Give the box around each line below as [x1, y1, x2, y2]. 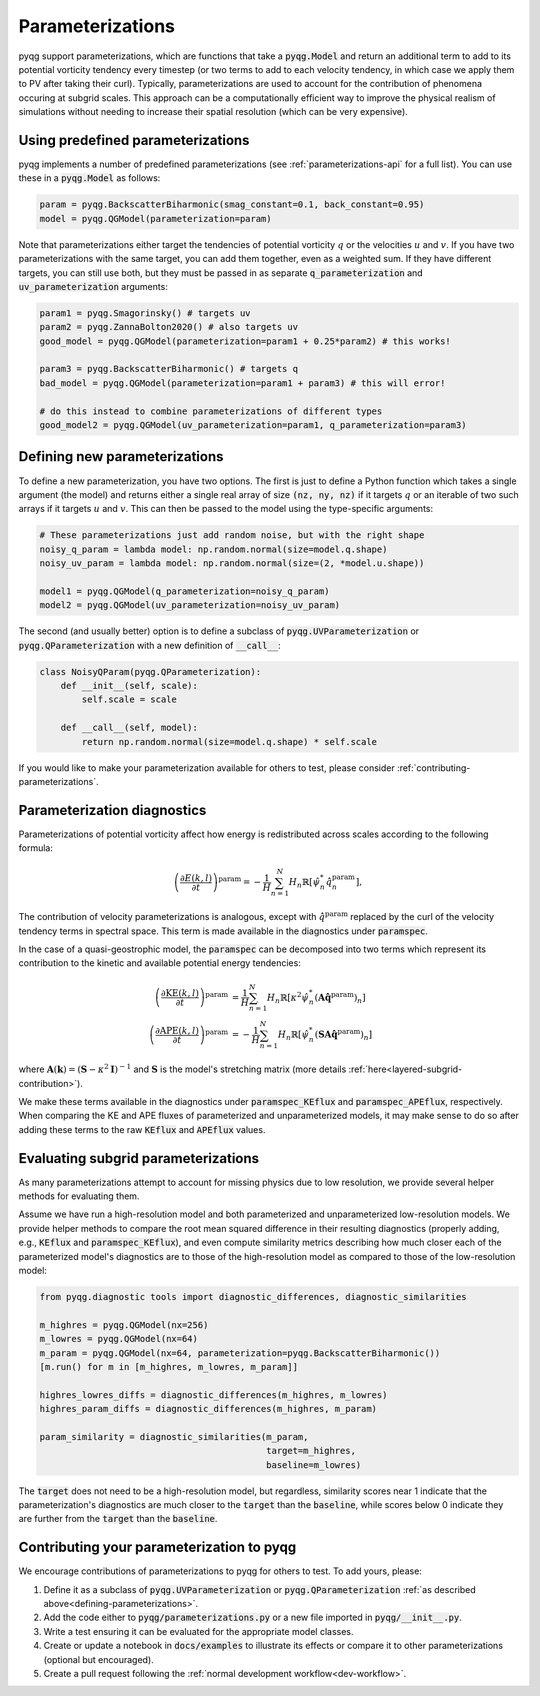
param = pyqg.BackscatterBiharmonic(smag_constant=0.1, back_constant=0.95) [39, 199, 425, 210]
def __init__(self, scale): [60, 680, 199, 692]
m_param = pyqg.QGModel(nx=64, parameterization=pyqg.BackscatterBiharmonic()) [39, 1347, 441, 1359]
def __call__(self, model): [60, 722, 199, 734]
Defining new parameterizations [18, 448, 224, 465]
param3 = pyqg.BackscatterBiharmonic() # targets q [39, 363, 299, 375]
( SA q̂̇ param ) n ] [314, 1027, 373, 1043]
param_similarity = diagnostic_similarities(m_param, [39, 1431, 309, 1442]
